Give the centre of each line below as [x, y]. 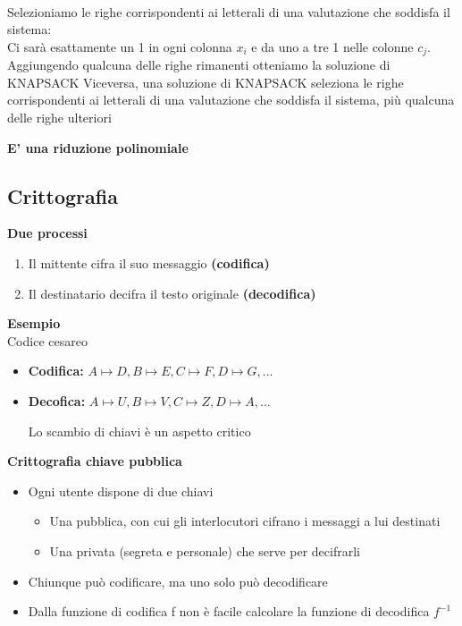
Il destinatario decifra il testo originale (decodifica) [172, 293]
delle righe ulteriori [59, 118]
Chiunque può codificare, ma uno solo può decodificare [178, 581]
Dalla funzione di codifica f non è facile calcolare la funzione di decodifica [229, 611]
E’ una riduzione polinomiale [98, 147]
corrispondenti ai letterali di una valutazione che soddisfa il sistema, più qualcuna [231, 100]
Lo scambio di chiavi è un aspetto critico [139, 431]
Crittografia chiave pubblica [95, 461]
